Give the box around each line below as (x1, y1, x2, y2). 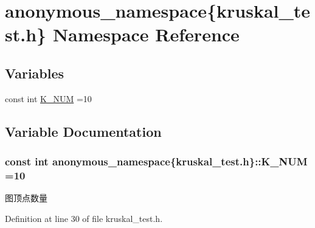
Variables (5, 63, 64, 82)
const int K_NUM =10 (5, 92, 92, 105)
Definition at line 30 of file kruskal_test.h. (5, 212, 163, 224)
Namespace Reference (52, 22, 240, 47)
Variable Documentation (5, 122, 162, 140)
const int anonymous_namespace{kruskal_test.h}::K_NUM (5, 154, 308, 169)
